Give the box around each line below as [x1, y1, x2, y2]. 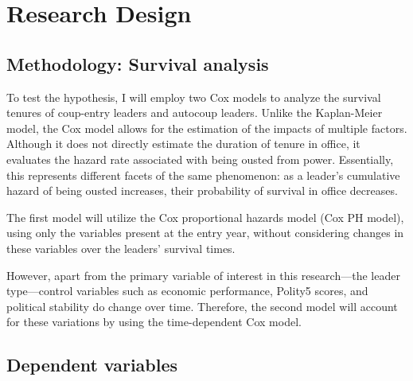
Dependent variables [6, 352, 178, 377]
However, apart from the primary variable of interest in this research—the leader [6, 266, 400, 283]
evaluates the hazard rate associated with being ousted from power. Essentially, [6, 150, 394, 167]
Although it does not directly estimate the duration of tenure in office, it [6, 135, 360, 152]
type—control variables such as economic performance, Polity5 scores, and [6, 282, 368, 299]
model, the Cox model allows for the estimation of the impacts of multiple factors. [6, 119, 407, 136]
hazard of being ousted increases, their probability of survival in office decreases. [6, 182, 398, 199]
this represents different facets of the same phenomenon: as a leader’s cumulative [6, 166, 400, 183]
